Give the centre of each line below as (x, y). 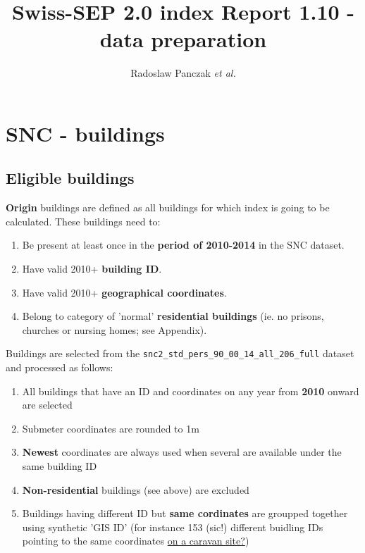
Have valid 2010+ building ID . (92, 269)
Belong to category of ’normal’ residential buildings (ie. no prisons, (173, 316)
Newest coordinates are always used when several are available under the (182, 452)
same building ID (60, 466)
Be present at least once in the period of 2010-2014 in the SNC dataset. (183, 245)
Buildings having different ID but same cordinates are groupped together (185, 513)
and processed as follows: (60, 367)
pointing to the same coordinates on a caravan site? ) (136, 541)
